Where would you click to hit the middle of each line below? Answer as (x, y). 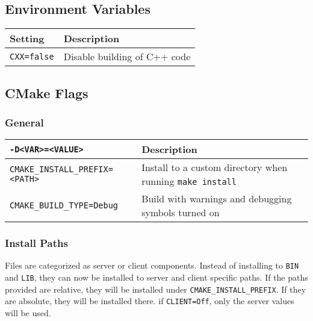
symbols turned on (181, 213)
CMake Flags (47, 92)
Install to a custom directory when (215, 167)
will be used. (28, 313)
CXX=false (32, 56)
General (24, 122)
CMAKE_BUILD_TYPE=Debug (64, 206)
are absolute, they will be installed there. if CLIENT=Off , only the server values (150, 301)
